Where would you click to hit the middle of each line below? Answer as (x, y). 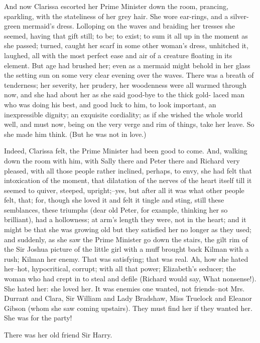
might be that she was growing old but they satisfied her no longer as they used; (128, 229)
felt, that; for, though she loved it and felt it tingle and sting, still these (114, 200)
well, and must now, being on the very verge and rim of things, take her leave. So (129, 124)
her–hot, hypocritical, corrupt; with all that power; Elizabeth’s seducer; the (120, 269)
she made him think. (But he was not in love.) (75, 134)
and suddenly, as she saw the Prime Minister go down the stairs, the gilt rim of (126, 239)
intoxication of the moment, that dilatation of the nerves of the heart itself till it (128, 180)
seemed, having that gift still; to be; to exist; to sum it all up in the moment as (126, 35)
